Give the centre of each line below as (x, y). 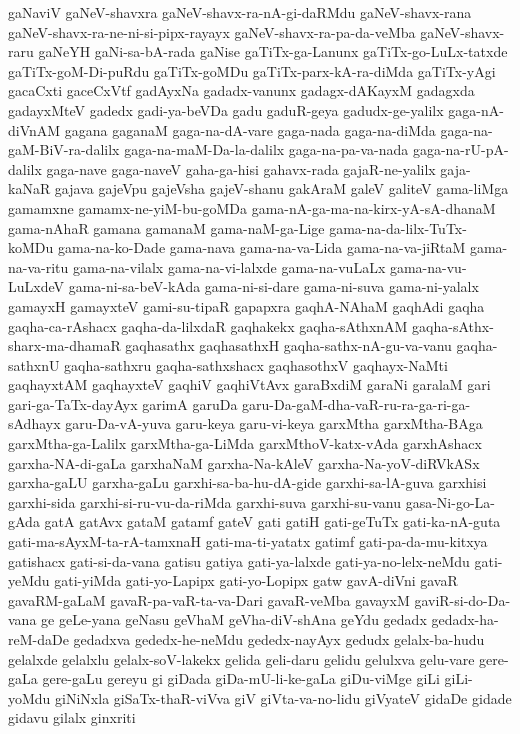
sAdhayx (34, 423)
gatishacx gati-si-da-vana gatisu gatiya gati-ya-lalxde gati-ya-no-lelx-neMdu (239, 560)
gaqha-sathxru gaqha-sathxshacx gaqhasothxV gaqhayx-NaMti (256, 364)
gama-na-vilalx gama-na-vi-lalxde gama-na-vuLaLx (229, 266)
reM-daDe (38, 639)
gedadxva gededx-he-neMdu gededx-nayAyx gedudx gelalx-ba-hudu (279, 639)
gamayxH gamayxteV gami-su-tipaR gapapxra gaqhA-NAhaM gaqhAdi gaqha (246, 305)
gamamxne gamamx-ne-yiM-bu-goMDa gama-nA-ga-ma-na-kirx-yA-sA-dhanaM (252, 207)
